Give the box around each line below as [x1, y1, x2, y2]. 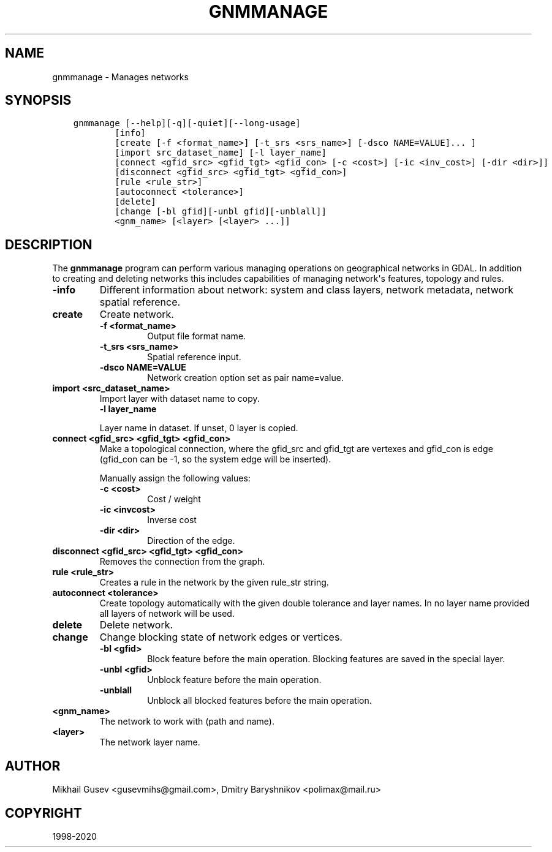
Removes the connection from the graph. [99, 556, 265, 567]
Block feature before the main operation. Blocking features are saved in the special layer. [147, 654, 505, 665]
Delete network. [99, 619, 173, 631]
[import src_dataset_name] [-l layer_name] [115, 148, 327, 158]
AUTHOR [5, 758, 61, 774]
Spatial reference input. [147, 352, 241, 363]
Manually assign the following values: [99, 473, 251, 484]
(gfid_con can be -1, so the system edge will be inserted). [99, 454, 331, 465]
